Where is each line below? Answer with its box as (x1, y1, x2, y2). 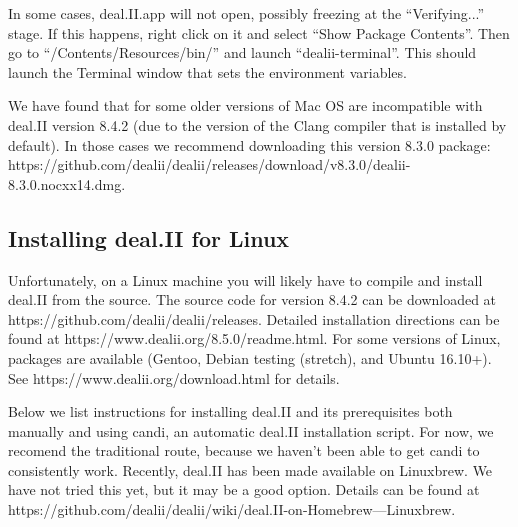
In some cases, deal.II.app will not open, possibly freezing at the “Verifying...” (8, 3, 485, 23)
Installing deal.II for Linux (8, 222, 290, 253)
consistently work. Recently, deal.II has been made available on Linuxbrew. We (8, 459, 493, 480)
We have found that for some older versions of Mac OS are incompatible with (8, 95, 483, 116)
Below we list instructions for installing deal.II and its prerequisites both (8, 401, 453, 422)
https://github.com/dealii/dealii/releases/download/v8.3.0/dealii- (8, 154, 411, 175)
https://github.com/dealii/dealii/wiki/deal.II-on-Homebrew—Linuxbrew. (8, 499, 456, 520)
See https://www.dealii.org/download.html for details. (8, 367, 340, 388)
